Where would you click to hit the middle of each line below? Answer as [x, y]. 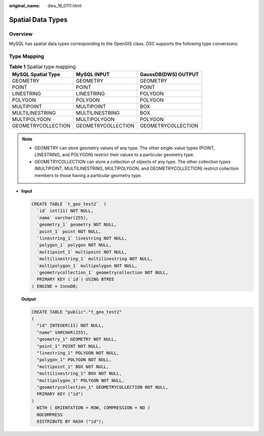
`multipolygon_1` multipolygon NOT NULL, [87, 266]
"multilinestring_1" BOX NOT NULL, [79, 374]
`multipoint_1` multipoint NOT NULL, [82, 252]
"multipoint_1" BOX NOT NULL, [73, 367]
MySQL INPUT [93, 74]
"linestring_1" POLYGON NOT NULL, [78, 353]
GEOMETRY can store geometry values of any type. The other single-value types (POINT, [125, 148]
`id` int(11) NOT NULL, [65, 211]
